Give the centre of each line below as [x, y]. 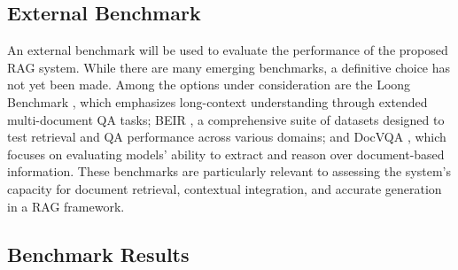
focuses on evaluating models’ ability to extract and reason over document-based [226, 154]
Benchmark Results [98, 254]
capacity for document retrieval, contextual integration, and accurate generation [225, 188]
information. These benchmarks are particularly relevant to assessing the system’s [229, 171]
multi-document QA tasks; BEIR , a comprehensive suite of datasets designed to [226, 119]
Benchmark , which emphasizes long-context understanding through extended [217, 101]
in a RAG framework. [66, 206]
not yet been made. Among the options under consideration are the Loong [209, 85]
